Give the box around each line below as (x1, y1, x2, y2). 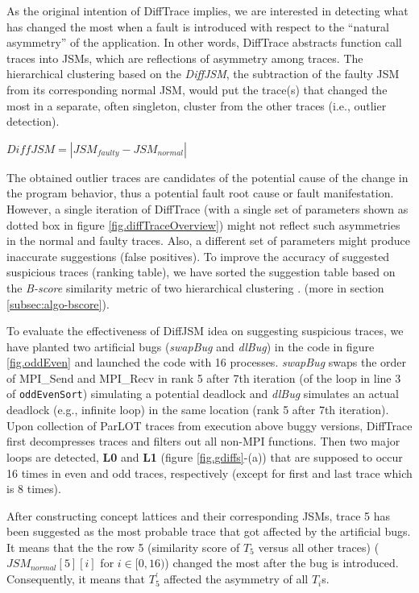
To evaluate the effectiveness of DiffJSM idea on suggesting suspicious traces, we (6, 322, 404, 339)
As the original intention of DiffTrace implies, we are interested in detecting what (6, 2, 409, 19)
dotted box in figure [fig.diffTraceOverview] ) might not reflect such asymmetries (6, 216, 400, 233)
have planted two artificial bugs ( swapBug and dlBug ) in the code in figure (6, 338, 375, 355)
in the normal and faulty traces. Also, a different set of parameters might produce (6, 232, 411, 249)
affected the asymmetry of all (164, 570, 309, 587)
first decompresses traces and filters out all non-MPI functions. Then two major (6, 433, 400, 450)
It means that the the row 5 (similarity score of (6, 538, 240, 555)
